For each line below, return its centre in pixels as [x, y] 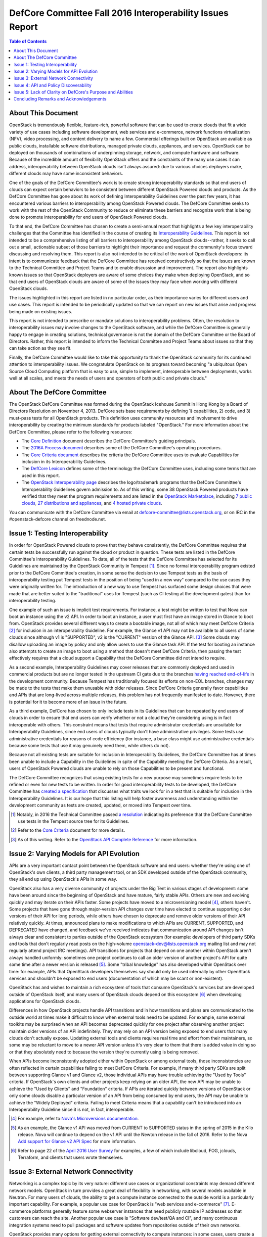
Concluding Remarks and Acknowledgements [60, 99]
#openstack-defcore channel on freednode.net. [58, 519]
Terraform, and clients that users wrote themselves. [71, 1157]
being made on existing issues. [41, 311]
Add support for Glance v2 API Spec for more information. [77, 1142]
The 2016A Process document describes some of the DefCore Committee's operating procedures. [122, 448]
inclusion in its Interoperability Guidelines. [64, 462]
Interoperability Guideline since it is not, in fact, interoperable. [72, 1109]
